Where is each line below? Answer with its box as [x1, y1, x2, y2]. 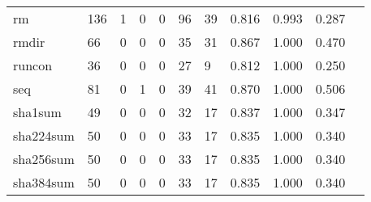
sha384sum [13, 173, 75, 191]
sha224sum [13, 126, 75, 145]
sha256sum [13, 149, 75, 168]
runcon [13, 56, 53, 74]
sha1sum [13, 103, 62, 121]
